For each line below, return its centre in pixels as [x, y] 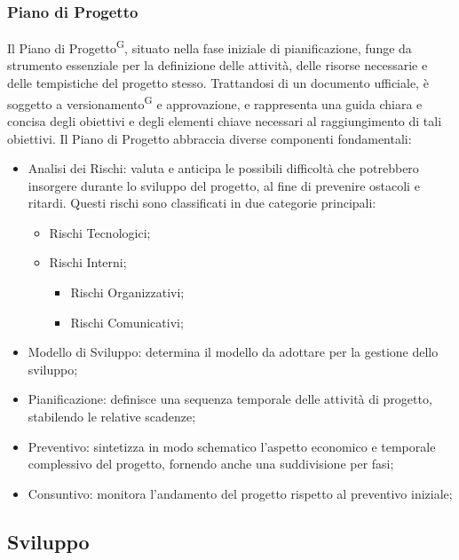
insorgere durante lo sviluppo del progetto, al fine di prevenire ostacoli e [224, 185]
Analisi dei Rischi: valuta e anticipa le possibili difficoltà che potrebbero [223, 168]
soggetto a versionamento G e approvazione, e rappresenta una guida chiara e [215, 102]
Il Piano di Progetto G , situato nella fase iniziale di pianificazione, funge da [210, 47]
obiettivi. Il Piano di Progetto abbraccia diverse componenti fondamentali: [210, 138]
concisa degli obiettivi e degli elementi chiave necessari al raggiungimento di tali [225, 120]
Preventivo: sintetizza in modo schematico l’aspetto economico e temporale [232, 446]
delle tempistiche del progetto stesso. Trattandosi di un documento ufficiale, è [218, 83]
